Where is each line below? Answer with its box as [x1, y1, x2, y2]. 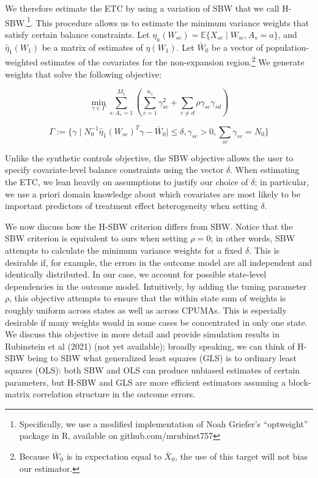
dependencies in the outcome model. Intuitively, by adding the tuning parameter [5, 279, 307, 292]
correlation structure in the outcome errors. [32, 388, 196, 400]
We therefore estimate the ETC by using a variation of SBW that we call [5, 2, 279, 14]
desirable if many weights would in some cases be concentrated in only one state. [5, 315, 308, 328]
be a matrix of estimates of [42, 40, 143, 53]
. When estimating [230, 163, 300, 176]
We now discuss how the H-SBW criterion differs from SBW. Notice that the [5, 219, 293, 232]
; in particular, [254, 175, 309, 188]
